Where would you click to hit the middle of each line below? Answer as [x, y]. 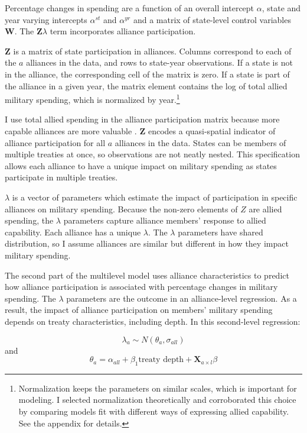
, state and [281, 8]
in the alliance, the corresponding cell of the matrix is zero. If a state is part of [147, 74]
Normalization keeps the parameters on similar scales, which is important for [158, 388]
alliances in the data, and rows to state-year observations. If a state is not [159, 62]
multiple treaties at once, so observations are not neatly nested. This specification [152, 154]
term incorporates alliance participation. [123, 31]
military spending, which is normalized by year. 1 [92, 98]
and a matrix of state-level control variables [212, 19]
